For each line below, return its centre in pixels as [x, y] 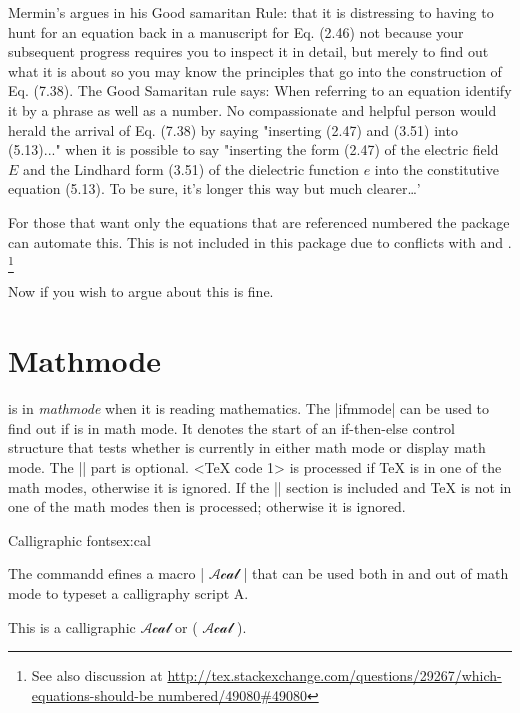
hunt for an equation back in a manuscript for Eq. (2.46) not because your [236, 31]
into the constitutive [436, 168]
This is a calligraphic [72, 626]
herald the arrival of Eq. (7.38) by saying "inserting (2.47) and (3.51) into [233, 129]
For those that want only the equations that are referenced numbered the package [259, 221]
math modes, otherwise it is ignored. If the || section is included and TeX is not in [260, 486]
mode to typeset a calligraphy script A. [128, 592]
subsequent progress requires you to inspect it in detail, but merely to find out [248, 51]
